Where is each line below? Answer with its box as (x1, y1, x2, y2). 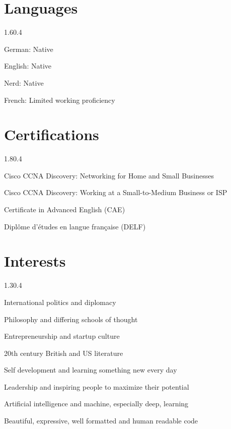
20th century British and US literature (4, 347, 123, 358)
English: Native (4, 60, 52, 71)
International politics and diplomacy (4, 296, 116, 307)
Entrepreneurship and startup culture (4, 331, 120, 341)
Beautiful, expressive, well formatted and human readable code (4, 415, 198, 426)
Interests (4, 251, 66, 271)
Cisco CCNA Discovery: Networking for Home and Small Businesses (4, 170, 214, 180)
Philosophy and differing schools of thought (4, 314, 138, 324)
